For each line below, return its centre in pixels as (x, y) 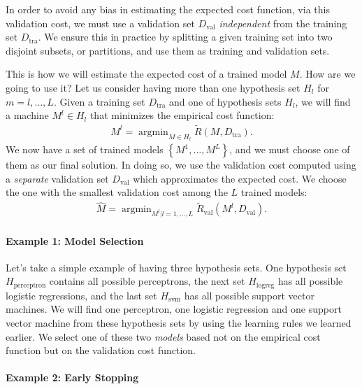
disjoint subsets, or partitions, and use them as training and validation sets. (168, 50)
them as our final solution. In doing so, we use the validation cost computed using (181, 165)
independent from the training (283, 23)
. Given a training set (99, 101)
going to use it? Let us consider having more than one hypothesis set (153, 87)
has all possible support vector (249, 295)
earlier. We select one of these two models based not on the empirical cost (163, 336)
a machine (27, 115)
